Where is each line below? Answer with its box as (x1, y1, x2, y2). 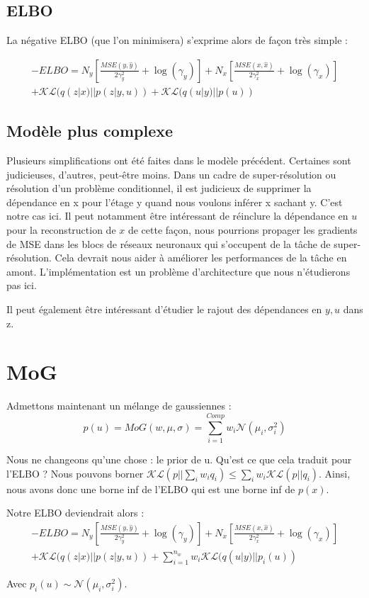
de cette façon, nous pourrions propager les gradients (127, 222, 358, 237)
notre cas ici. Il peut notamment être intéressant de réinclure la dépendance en (6, 208, 348, 223)
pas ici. (6, 278, 37, 293)
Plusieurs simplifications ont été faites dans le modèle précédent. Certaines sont (6, 153, 351, 168)
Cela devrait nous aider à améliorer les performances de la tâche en (55, 250, 347, 265)
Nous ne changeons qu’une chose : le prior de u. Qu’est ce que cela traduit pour (6, 452, 352, 467)
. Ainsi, (319, 466, 351, 480)
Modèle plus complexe (6, 120, 174, 142)
